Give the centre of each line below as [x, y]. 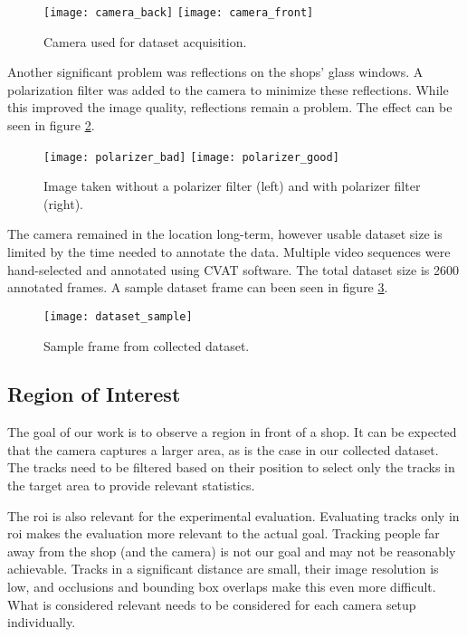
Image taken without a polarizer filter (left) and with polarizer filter [232, 186]
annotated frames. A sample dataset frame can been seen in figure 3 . [198, 287]
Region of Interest [94, 394]
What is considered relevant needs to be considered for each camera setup [212, 604]
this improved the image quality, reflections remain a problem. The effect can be [230, 107]
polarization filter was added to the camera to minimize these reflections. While [228, 89]
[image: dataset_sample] [118, 316]
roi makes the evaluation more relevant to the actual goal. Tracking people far [224, 533]
